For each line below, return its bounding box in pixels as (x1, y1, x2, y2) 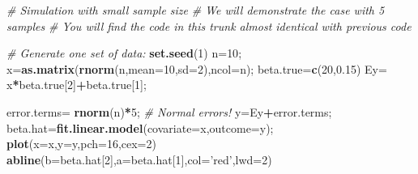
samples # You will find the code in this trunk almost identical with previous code (6, 17, 412, 34)
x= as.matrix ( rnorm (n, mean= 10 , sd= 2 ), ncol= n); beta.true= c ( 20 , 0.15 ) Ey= (6, 60, 387, 77)
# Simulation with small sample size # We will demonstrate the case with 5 (6, 2, 385, 18)
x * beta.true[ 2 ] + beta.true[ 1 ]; (6, 76, 147, 93)
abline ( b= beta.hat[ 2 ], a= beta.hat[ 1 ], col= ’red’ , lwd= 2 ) (6, 151, 272, 168)
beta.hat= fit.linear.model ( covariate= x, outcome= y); (6, 119, 274, 136)
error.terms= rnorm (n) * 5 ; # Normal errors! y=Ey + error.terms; (6, 103, 332, 120)
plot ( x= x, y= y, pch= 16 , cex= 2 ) (6, 135, 156, 152)
